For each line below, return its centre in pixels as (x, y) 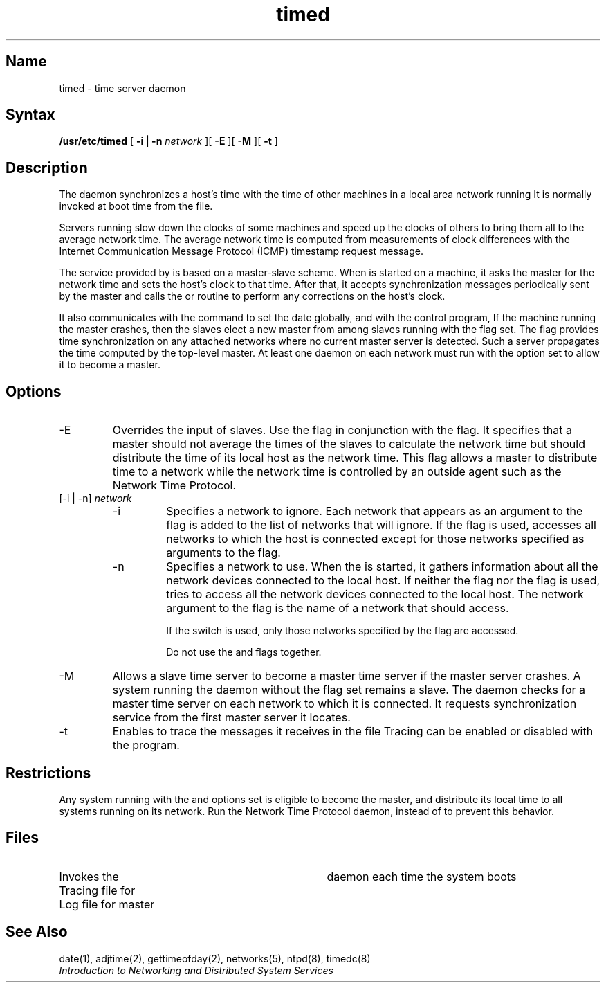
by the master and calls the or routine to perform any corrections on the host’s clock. (252, 296)
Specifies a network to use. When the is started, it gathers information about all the (382, 567)
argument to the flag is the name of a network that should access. (338, 608)
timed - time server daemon (122, 88)
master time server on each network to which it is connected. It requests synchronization (345, 704)
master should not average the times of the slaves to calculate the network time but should (349, 444)
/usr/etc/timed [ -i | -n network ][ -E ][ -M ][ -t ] (168, 141)
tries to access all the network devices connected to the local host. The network (375, 594)
